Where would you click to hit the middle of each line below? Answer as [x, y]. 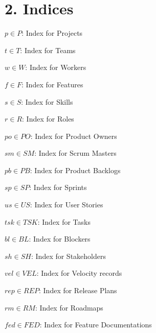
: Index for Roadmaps [69, 307]
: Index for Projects [52, 33]
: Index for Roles [48, 119]
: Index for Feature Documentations [96, 325]
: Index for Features [52, 84]
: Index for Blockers [60, 239]
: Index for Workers [56, 67]
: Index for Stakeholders [68, 256]
